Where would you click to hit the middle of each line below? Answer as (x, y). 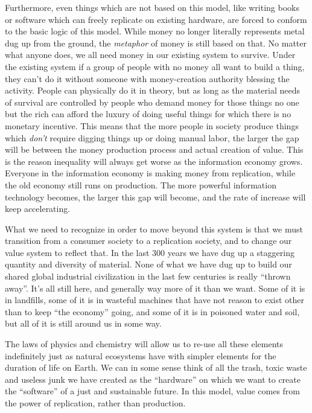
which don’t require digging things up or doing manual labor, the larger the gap (152, 137)
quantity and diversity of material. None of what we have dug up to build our (148, 264)
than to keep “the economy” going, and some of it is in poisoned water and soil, (152, 311)
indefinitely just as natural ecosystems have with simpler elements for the (141, 355)
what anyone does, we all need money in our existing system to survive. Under (150, 55)
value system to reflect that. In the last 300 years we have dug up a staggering (150, 252)
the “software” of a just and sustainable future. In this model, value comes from (153, 391)
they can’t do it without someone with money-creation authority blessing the (147, 78)
